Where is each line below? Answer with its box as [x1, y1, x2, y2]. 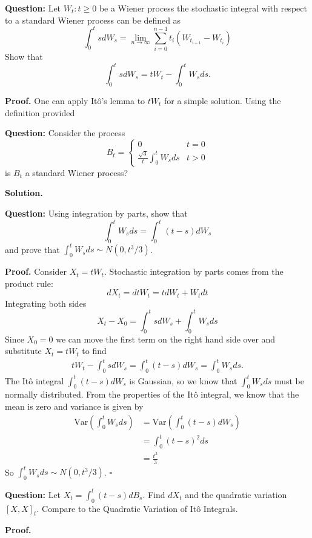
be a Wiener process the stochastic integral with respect [99, 2, 307, 14]
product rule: [5, 277, 53, 289]
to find [82, 344, 107, 357]
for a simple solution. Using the [164, 94, 281, 107]
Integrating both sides [5, 297, 87, 309]
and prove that [5, 243, 60, 255]
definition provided [5, 106, 75, 119]
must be [274, 374, 304, 387]
